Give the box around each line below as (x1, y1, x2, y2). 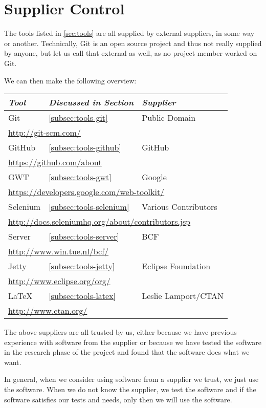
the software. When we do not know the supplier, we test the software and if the (4, 384, 256, 395)
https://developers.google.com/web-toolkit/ (8, 186, 165, 198)
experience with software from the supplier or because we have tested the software (4, 336, 261, 347)
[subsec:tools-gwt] (49, 171, 112, 183)
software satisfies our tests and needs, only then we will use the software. (4, 394, 232, 404)
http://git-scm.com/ (8, 126, 81, 139)
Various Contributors (142, 201, 217, 213)
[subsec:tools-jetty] (49, 260, 115, 272)
